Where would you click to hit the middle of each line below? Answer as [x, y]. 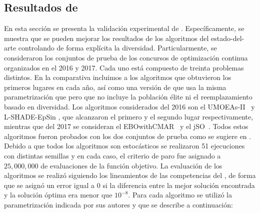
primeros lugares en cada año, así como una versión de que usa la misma [115, 87]
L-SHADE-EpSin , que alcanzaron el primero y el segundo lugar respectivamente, [129, 116]
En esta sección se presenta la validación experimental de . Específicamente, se [124, 28]
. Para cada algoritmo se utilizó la [180, 195]
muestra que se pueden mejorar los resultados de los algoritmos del [106, 38]
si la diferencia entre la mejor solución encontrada [179, 185]
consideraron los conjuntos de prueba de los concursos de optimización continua [126, 57]
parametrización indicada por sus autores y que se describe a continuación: [118, 204]
